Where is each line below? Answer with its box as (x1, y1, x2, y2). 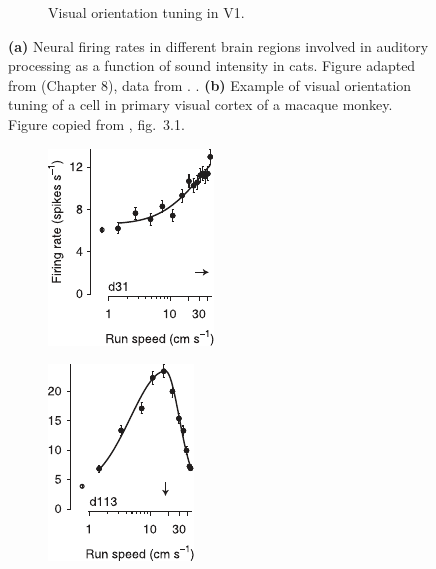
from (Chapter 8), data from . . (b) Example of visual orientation (8, 74, 412, 95)
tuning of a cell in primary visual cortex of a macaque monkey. (8, 94, 393, 115)
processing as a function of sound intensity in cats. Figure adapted (8, 55, 416, 76)
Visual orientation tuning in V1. (48, 2, 245, 22)
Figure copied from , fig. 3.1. (8, 113, 185, 134)
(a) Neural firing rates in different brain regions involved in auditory (8, 35, 429, 56)
